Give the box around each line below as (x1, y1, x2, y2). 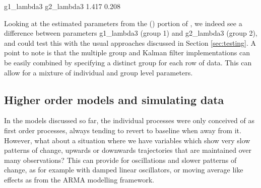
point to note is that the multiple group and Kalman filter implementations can (4, 47, 250, 58)
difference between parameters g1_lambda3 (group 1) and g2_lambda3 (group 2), (4, 28, 257, 38)
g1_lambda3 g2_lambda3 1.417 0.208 (4, 1, 121, 11)
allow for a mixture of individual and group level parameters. (4, 67, 193, 77)
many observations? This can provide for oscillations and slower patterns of (4, 154, 237, 165)
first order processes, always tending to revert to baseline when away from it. (4, 125, 241, 135)
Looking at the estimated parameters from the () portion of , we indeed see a (4, 18, 242, 28)
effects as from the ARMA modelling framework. (4, 174, 154, 184)
